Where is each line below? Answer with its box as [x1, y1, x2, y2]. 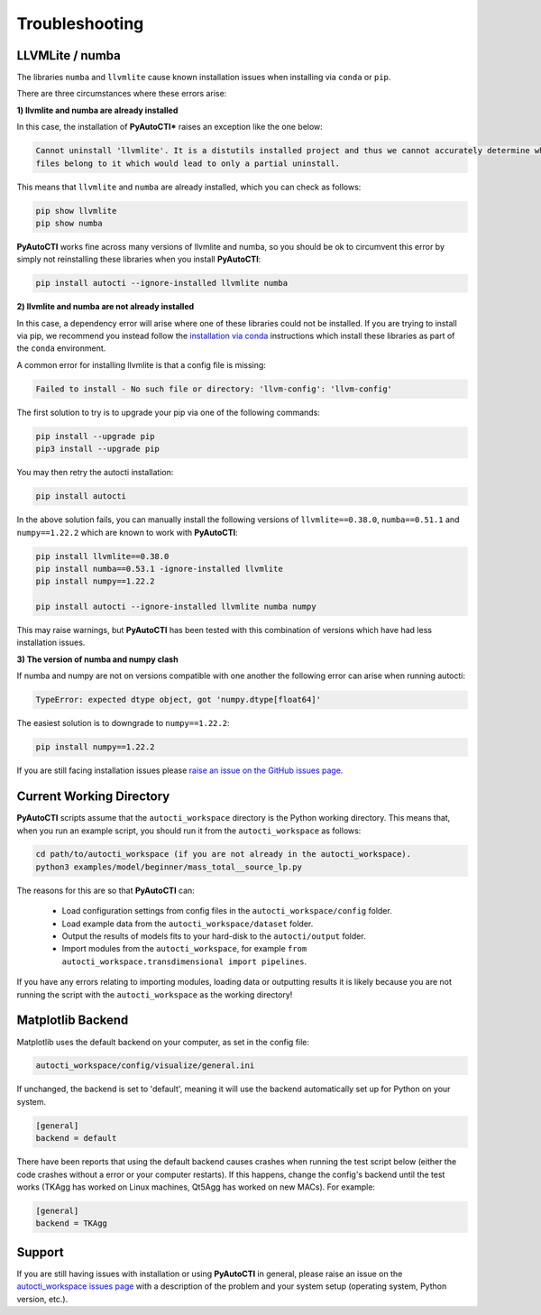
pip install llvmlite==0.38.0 [35, 551, 170, 561]
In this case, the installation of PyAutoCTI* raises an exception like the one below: [16, 122, 324, 133]
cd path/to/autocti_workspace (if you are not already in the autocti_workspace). [35, 849, 412, 860]
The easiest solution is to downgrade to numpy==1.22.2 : [16, 718, 230, 729]
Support [16, 1245, 64, 1260]
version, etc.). [16, 1293, 69, 1304]
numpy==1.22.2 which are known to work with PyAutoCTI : [16, 527, 238, 538]
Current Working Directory [16, 789, 170, 805]
